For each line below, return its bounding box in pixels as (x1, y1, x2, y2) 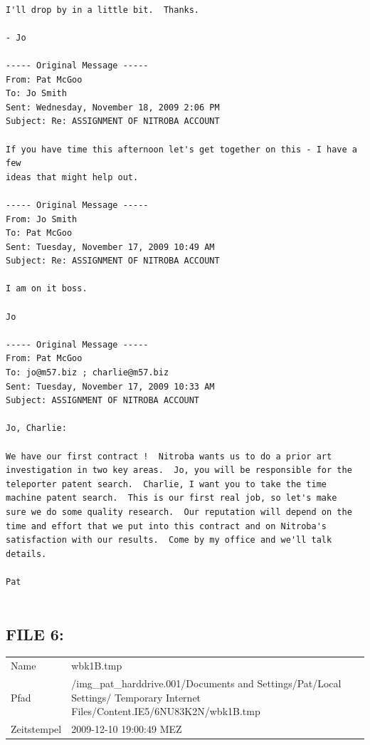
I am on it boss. (6, 283, 88, 294)
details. (6, 548, 47, 559)
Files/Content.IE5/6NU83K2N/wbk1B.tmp (71, 704, 260, 719)
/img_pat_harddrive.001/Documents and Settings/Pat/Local (71, 675, 342, 690)
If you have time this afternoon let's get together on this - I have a (6, 144, 357, 155)
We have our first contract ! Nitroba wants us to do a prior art (6, 451, 332, 462)
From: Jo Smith (6, 214, 78, 224)
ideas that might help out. (6, 172, 139, 182)
